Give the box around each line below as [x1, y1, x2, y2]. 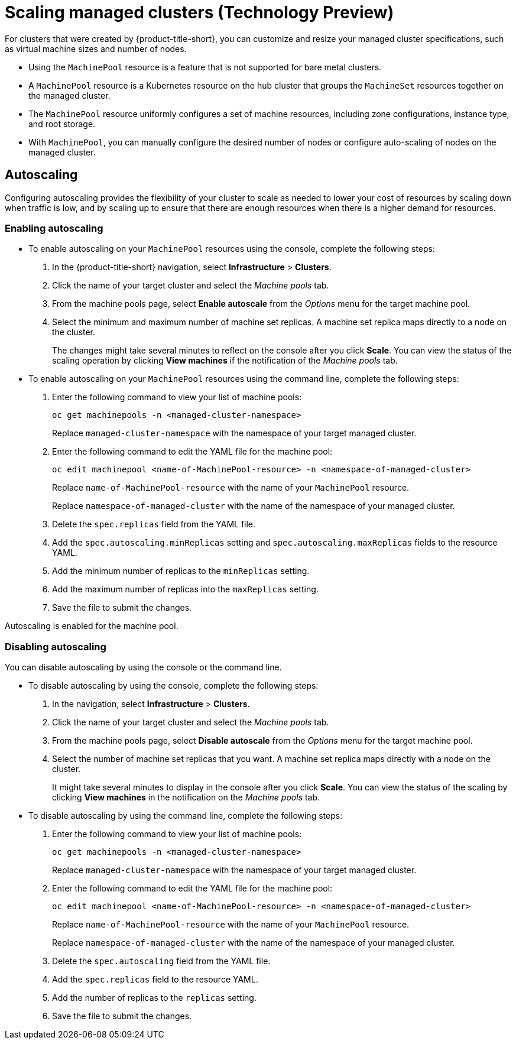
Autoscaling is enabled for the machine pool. [5, 621, 179, 631]
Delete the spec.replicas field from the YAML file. [52, 519, 256, 530]
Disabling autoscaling [5, 640, 106, 653]
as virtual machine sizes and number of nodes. [5, 43, 187, 54]
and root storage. [28, 118, 96, 129]
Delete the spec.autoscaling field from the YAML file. [52, 956, 271, 967]
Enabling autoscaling [5, 222, 103, 234]
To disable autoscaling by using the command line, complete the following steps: [28, 810, 343, 821]
